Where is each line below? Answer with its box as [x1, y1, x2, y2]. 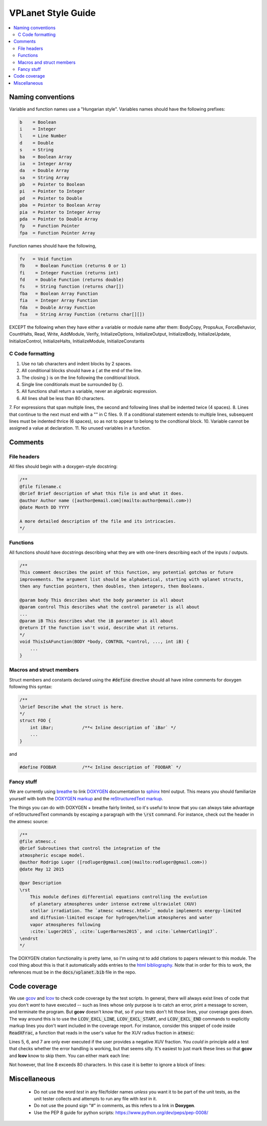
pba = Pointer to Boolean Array [19, 202, 101, 208]
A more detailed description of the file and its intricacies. [19, 518, 177, 524]
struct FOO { [19, 718, 51, 724]
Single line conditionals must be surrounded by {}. [21, 381, 124, 387]
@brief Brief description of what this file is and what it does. [19, 490, 184, 496]
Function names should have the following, [9, 243, 96, 248]
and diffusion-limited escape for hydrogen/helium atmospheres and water [30, 915, 213, 921]
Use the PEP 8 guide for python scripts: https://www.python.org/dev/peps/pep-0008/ [34, 1109, 209, 1116]
